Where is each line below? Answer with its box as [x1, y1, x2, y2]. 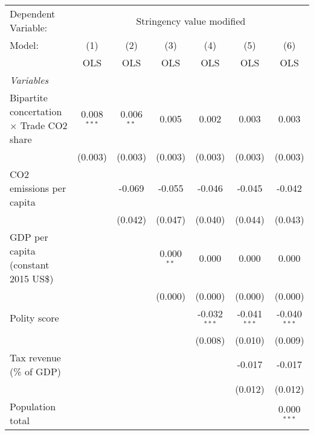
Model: [10, 38, 39, 52]
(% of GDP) [10, 364, 62, 378]
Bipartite [10, 90, 48, 104]
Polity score [10, 311, 59, 325]
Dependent [10, 7, 56, 21]
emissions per [10, 181, 66, 195]
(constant [10, 258, 50, 271]
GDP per [10, 230, 48, 244]
